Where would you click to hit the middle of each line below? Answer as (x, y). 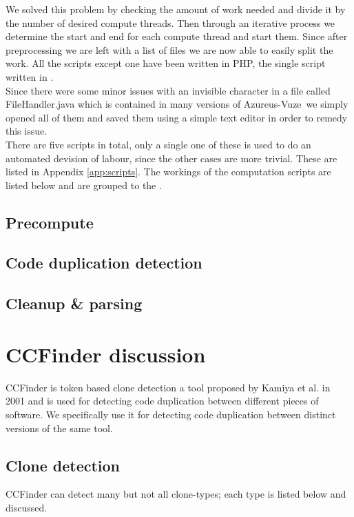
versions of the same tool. (59, 428)
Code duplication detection (104, 263)
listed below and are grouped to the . (84, 185)
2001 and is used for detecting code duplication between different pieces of (162, 401)
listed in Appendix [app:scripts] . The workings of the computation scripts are (168, 172)
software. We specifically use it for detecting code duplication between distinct (171, 414)
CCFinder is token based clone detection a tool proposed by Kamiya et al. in (168, 387)
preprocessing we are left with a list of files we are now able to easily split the (169, 49)
